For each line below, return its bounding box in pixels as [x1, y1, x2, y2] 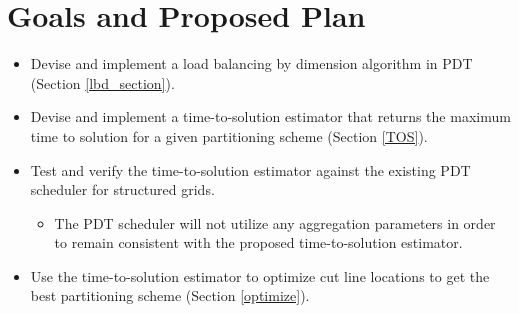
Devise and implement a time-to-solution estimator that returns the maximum [30, 106, 511, 127]
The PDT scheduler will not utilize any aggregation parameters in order [54, 212, 496, 233]
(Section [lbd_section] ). [30, 72, 175, 93]
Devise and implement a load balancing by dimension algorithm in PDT [30, 53, 473, 74]
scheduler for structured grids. [30, 179, 215, 200]
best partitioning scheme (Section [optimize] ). [30, 285, 310, 306]
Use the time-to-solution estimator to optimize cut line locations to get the [30, 265, 490, 286]
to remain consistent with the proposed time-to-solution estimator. [54, 232, 463, 253]
